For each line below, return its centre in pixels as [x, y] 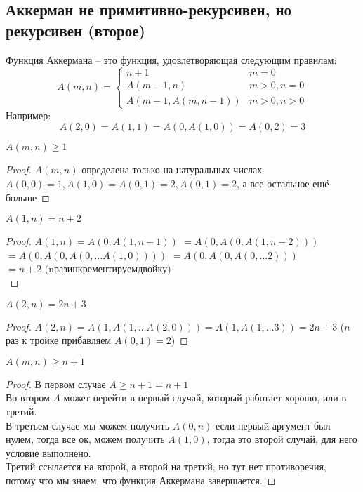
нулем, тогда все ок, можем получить [85, 439]
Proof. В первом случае [56, 384]
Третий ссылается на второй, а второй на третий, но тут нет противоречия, [166, 466]
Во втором [28, 398]
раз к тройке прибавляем [59, 340]
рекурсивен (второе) [75, 30]
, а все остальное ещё [283, 183]
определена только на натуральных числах [172, 169]
